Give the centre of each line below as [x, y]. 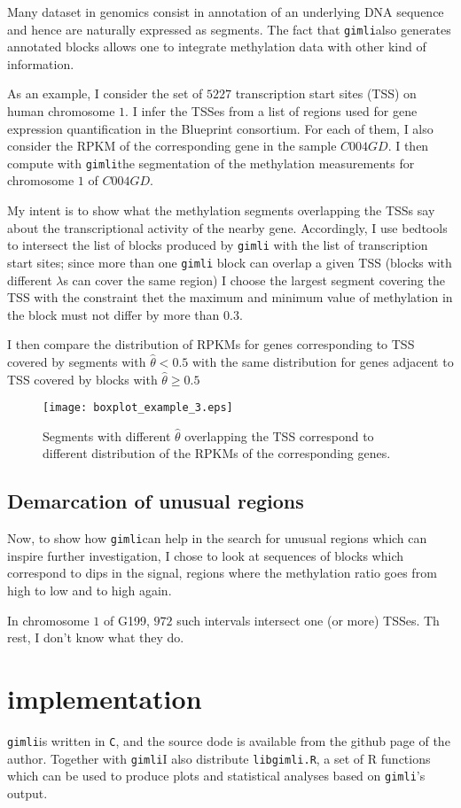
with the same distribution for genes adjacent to [323, 361]
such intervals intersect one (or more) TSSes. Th [308, 620]
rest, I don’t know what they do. [96, 637]
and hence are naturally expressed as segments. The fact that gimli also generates [229, 29]
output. [27, 792]
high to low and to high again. [90, 590]
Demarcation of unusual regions [156, 501]
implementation [105, 698]
